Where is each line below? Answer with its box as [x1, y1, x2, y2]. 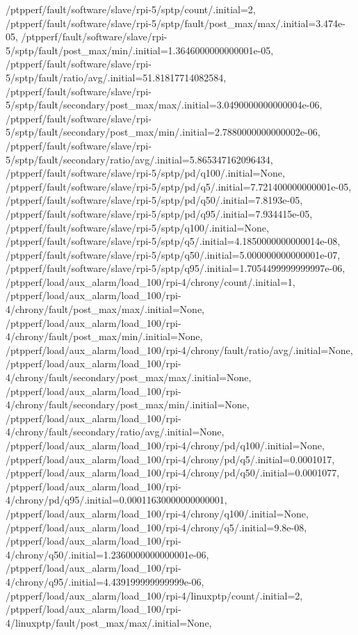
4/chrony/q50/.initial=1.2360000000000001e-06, [6, 547, 209, 561]
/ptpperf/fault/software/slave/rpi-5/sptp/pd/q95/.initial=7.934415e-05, [6, 206, 313, 220]
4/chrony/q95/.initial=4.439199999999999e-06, [6, 574, 204, 588]
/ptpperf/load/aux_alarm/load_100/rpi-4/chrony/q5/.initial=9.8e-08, [6, 520, 307, 534]
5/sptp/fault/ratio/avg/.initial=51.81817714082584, [6, 70, 227, 84]
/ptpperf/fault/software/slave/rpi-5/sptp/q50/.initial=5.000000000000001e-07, [6, 247, 341, 262]
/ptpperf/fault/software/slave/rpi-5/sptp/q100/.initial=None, [6, 220, 269, 234]
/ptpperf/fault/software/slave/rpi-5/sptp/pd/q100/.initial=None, [6, 166, 285, 180]
